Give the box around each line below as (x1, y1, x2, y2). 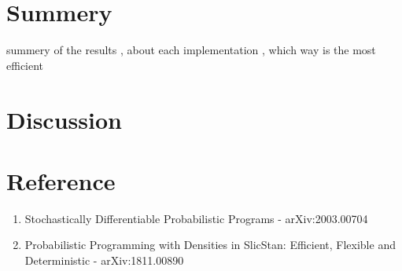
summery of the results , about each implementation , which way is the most (6, 42, 376, 58)
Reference (6, 164, 116, 196)
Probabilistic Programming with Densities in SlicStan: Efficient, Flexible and (24, 236, 396, 253)
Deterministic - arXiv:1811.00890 (24, 252, 184, 268)
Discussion (6, 103, 122, 135)
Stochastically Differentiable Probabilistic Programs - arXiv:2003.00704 (24, 210, 368, 226)
